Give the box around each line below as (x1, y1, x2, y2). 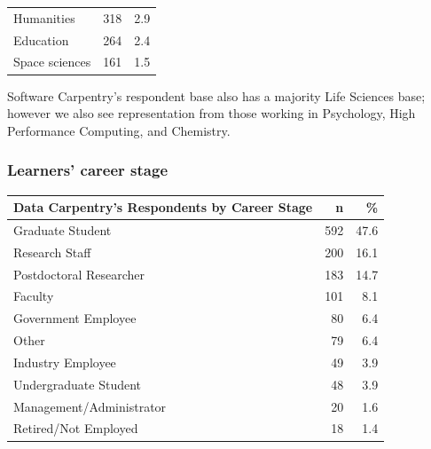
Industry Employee (13, 352, 116, 371)
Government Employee (13, 309, 137, 327)
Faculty (13, 287, 54, 305)
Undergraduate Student (13, 374, 142, 393)
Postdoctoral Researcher (13, 264, 145, 283)
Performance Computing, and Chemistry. (7, 121, 231, 139)
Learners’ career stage (7, 159, 168, 181)
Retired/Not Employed (13, 419, 138, 437)
